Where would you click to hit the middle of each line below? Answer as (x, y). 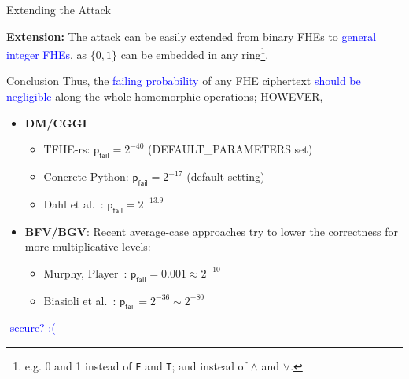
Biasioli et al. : (80, 300)
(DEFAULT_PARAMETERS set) (230, 149)
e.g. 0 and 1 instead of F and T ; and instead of (136, 365)
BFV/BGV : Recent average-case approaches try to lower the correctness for (212, 231)
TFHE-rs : (67, 149)
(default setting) (226, 177)
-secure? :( (31, 327)
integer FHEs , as (47, 54)
